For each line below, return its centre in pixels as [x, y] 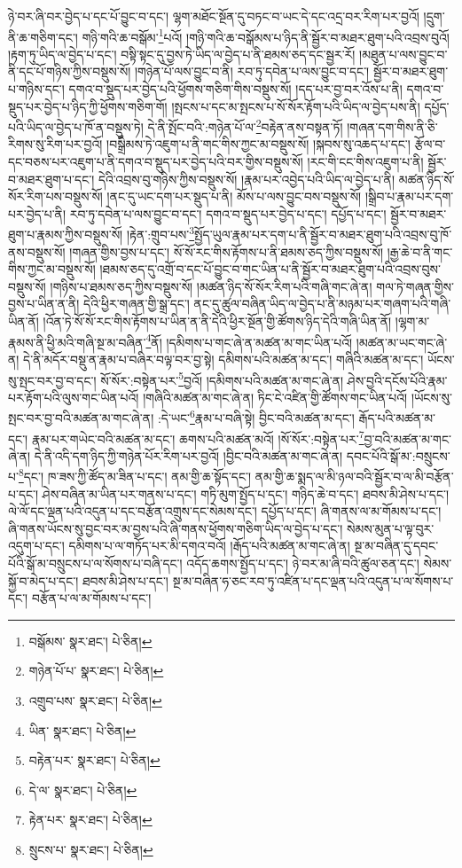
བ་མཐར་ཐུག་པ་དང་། [51, 179]
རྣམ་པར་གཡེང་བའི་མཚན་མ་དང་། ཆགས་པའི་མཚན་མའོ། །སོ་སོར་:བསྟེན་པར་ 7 [198, 437]
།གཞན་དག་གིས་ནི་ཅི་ [392, 126]
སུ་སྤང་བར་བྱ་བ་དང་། [52, 380]
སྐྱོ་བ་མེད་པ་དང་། [43, 580]
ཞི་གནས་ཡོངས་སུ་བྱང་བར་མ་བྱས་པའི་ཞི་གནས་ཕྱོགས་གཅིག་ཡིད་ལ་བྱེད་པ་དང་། [176, 528]
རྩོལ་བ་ [430, 144]
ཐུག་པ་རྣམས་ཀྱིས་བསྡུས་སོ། [66, 235]
